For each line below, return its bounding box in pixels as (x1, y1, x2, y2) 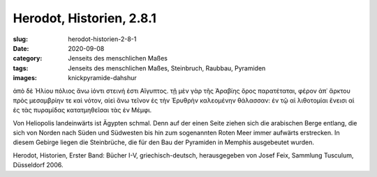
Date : (13, 44, 29, 52)
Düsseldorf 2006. (13, 161, 64, 169)
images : (13, 74, 38, 82)
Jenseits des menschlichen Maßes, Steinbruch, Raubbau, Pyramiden (68, 63, 266, 72)
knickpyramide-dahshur (68, 74, 138, 82)
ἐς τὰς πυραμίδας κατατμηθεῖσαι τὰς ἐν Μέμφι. (13, 106, 152, 114)
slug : (13, 35, 28, 43)
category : (13, 54, 43, 63)
